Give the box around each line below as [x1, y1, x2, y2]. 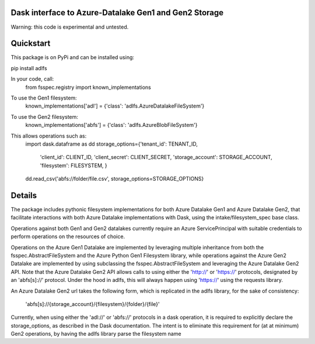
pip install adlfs [10, 64, 47, 71]
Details [10, 190, 37, 200]
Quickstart [10, 39, 51, 49]
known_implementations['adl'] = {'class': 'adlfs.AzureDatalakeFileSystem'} [25, 102, 205, 109]
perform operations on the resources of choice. [10, 233, 125, 240]
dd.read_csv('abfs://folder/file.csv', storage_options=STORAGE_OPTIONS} [25, 176, 204, 183]
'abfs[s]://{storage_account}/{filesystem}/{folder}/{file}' [25, 300, 160, 307]
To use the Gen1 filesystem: [10, 94, 77, 101]
